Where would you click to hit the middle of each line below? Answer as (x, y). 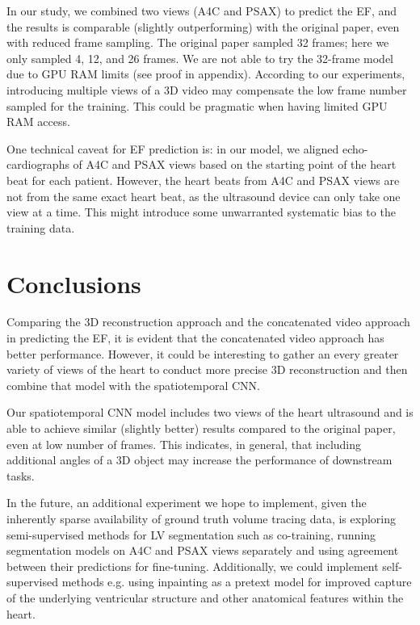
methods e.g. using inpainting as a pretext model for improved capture (237, 582)
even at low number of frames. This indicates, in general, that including (184, 444)
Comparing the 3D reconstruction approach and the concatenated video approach (208, 322)
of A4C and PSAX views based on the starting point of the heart (235, 164)
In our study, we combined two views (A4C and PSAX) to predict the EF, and (202, 10)
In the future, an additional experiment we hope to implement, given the (187, 503)
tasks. (21, 475)
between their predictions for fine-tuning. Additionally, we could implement (193, 566)
